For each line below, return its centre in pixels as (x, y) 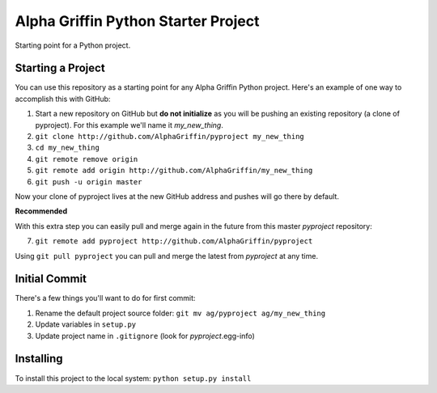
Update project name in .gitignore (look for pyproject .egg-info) (145, 336)
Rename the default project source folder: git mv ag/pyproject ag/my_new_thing (180, 313)
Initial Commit (51, 279)
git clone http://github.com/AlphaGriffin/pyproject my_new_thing (170, 137)
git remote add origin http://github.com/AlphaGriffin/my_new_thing (174, 171)
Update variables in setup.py (86, 324)
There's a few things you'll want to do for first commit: (105, 298)
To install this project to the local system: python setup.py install (133, 378)
